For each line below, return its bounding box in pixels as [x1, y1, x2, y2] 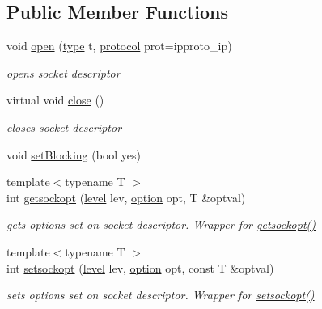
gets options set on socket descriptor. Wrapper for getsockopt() [6, 216, 316, 233]
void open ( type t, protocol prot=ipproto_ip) [6, 37, 232, 54]
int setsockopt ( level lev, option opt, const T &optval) [6, 259, 274, 276]
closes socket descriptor [6, 118, 122, 135]
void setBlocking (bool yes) [6, 146, 142, 163]
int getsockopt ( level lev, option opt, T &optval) [6, 188, 246, 205]
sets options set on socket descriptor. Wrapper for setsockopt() [6, 286, 315, 303]
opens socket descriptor [6, 64, 121, 81]
